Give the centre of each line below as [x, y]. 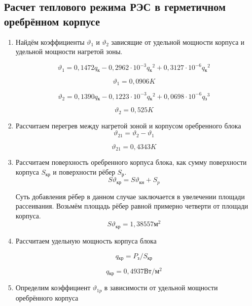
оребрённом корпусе [52, 21]
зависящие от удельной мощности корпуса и [178, 42]
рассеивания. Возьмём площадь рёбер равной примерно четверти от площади [132, 206]
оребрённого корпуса [47, 297]
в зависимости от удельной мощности [161, 288]
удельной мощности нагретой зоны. [69, 51]
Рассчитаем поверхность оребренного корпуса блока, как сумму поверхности [131, 162]
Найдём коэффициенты [50, 42]
